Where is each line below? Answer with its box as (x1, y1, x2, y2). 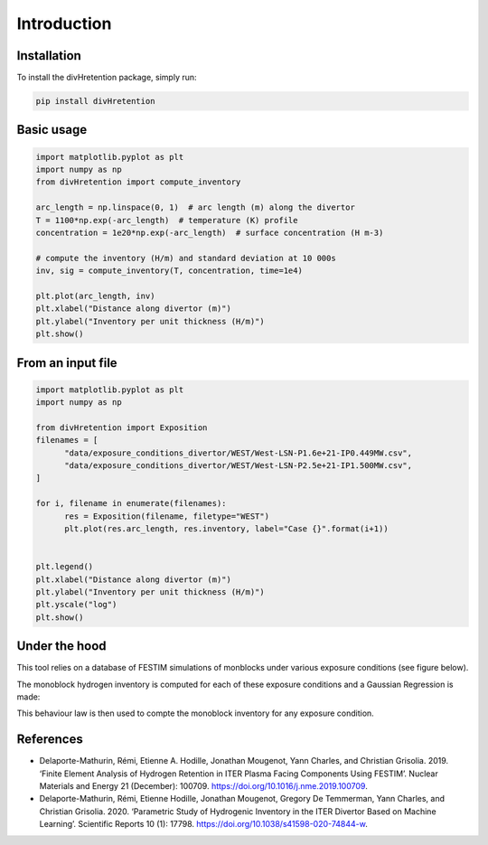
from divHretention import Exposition (35, 422, 208, 433)
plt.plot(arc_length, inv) (35, 290, 155, 301)
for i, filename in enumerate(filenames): (35, 498, 227, 509)
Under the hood (16, 638, 108, 654)
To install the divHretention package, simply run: (16, 72, 198, 83)
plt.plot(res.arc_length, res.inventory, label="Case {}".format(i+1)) (64, 524, 389, 533)
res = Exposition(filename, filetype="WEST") (64, 511, 270, 521)
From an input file (16, 355, 117, 371)
